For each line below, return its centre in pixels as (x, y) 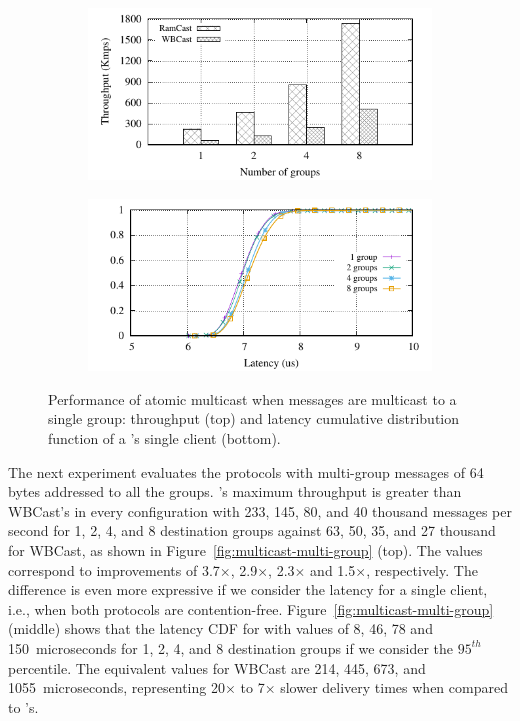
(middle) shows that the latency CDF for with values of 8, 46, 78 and (220, 628)
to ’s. (23, 706)
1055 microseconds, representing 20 (116, 687)
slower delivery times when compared (394, 687)
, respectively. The (422, 569)
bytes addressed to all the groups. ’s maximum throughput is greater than (235, 491)
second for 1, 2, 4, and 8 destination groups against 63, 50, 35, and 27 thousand (252, 530)
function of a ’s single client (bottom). (164, 438)
